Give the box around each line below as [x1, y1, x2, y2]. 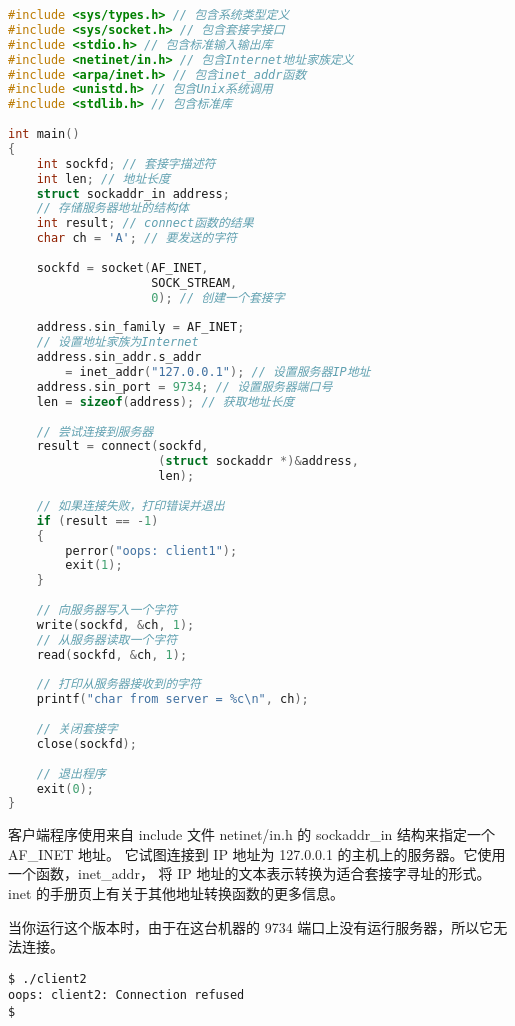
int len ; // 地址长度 [36, 171, 171, 186]
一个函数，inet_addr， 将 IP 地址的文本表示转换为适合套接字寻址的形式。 [8, 863, 491, 884]
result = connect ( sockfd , [36, 439, 209, 454]
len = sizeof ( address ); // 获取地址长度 [36, 394, 295, 409]
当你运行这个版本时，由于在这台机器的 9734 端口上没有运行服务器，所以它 [8, 916, 494, 937]
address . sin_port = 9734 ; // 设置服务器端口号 [36, 379, 333, 394]
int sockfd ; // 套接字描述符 [36, 156, 216, 171]
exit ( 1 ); [65, 558, 123, 573]
